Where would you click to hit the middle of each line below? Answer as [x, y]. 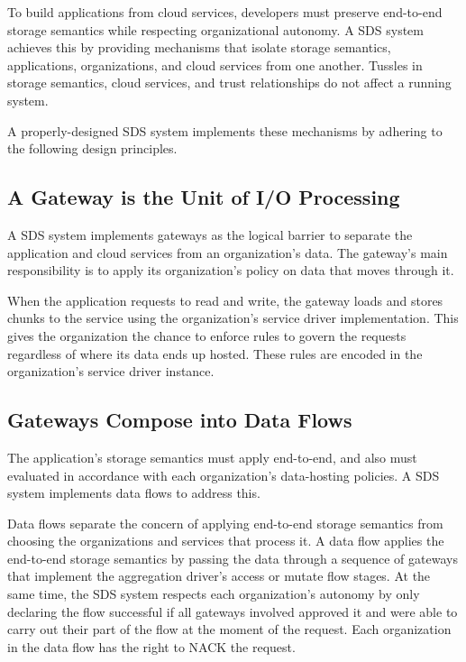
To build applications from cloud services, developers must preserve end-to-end [225, 12]
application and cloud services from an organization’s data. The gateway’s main [228, 252]
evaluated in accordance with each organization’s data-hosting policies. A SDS [224, 475]
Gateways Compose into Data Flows [180, 420]
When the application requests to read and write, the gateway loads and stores [225, 300]
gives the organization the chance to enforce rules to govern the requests [207, 335]
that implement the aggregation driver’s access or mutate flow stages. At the [219, 576]
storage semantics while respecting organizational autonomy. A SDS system [215, 29]
